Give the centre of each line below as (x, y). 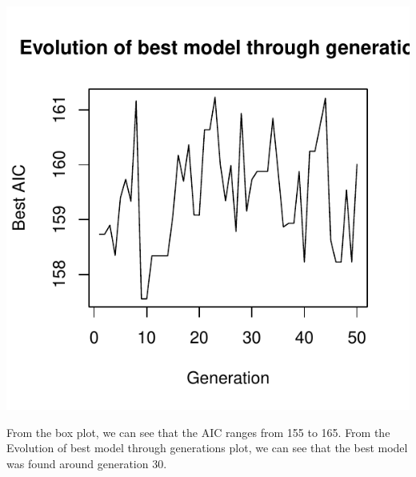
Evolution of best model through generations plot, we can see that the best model (207, 448)
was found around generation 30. (87, 463)
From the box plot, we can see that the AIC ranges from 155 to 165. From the (198, 432)
